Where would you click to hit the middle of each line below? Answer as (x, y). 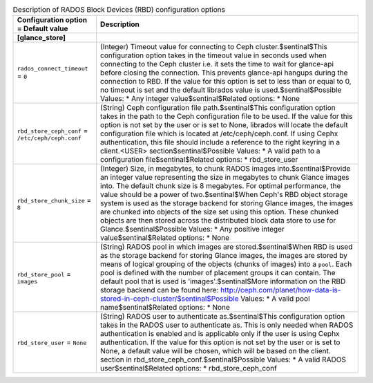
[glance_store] (41, 38)
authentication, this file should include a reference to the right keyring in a (220, 142)
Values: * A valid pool (275, 299)
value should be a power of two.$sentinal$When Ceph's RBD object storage (224, 195)
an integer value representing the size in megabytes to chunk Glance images (225, 178)
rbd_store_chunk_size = (54, 200)
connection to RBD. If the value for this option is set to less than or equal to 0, (226, 82)
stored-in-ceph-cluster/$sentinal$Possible (170, 299)
